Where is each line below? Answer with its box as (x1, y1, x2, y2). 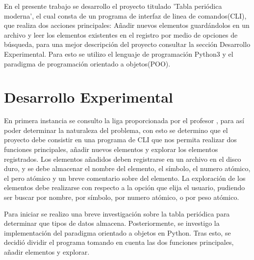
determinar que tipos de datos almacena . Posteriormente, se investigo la (4, 218, 220, 228)
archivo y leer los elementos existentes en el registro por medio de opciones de (4, 29, 238, 40)
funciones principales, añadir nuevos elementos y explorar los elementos (4, 144, 218, 154)
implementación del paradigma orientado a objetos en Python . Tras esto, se (4, 227, 231, 238)
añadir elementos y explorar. (4, 247, 90, 257)
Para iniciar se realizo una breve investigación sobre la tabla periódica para (4, 208, 230, 218)
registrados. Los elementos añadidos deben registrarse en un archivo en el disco (4, 153, 241, 164)
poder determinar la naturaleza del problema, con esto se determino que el (4, 125, 228, 135)
